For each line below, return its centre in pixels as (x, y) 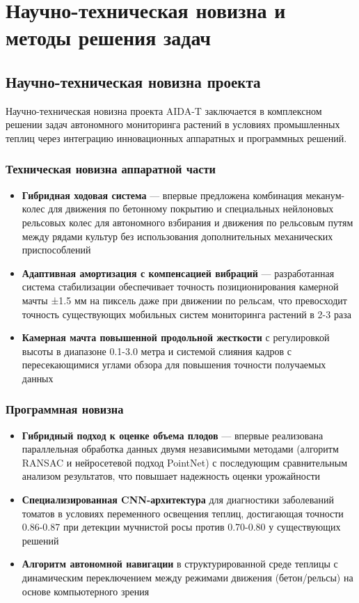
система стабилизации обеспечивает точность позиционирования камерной (180, 287)
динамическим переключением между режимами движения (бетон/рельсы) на (188, 578)
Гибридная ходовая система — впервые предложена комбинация (162, 195)
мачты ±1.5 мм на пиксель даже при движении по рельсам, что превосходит (184, 300)
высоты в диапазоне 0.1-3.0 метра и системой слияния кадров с (157, 351)
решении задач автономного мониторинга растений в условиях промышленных (173, 124)
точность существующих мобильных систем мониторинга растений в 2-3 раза (186, 314)
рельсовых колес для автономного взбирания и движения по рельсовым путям (188, 222)
